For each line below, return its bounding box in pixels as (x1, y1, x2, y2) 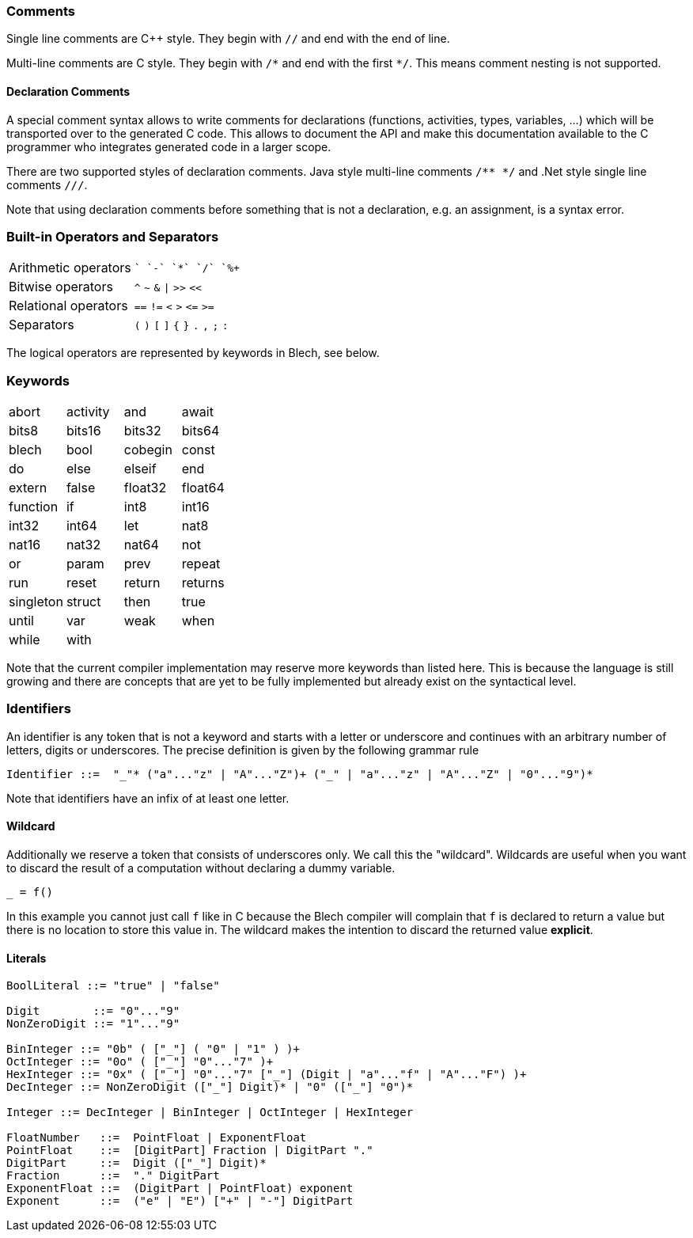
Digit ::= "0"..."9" (6, 1004, 180, 1018)
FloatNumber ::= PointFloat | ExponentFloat (6, 1131, 307, 1145)
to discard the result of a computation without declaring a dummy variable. (6, 861, 396, 875)
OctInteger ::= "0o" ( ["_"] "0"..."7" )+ (6, 1055, 274, 1069)
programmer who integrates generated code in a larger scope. (6, 139, 331, 154)
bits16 (66, 423, 101, 439)
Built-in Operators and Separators (6, 228, 219, 245)
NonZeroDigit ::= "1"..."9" (6, 1017, 180, 1031)
